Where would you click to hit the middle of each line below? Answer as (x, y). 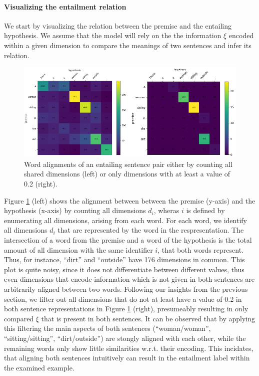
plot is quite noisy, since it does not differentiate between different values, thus (124, 269)
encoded (241, 35)
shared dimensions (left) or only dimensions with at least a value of (127, 174)
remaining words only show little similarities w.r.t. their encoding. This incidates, (129, 348)
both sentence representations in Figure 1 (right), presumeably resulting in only (126, 309)
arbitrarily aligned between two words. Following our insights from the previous (126, 289)
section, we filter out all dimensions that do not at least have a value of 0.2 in (123, 299)
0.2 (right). (41, 184)
